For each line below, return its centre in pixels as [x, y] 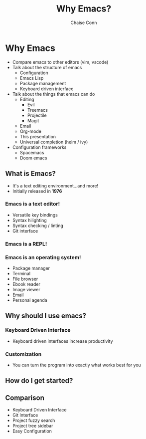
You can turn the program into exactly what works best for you [76, 365]
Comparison [25, 398]
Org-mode [30, 131]
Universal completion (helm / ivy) [54, 142]
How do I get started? [39, 381]
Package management [43, 83]
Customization [23, 354]
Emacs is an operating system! [43, 257]
